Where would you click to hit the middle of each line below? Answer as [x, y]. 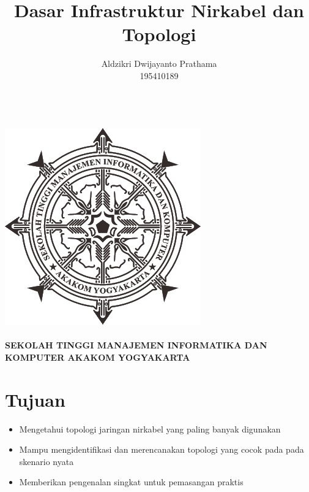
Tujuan [35, 399]
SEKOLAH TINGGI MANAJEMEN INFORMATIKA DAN [136, 345]
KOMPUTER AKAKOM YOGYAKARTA [98, 357]
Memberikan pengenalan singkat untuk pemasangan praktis [131, 482]
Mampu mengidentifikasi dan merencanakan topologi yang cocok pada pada [162, 449]
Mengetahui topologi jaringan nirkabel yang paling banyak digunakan [150, 429]
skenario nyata [47, 461]
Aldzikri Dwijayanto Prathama [159, 63]
